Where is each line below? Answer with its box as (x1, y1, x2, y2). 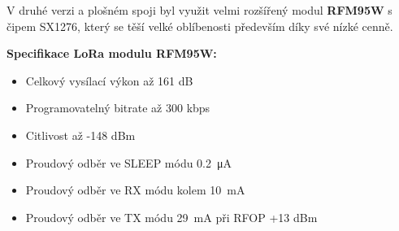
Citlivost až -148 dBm (25, 126, 136, 143)
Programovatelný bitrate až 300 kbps (25, 99, 210, 116)
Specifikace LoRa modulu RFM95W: (7, 45, 217, 62)
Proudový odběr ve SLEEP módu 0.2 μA (25, 154, 232, 171)
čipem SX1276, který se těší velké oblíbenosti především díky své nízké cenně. (7, 17, 393, 34)
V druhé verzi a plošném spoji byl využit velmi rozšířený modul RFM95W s (7, 2, 392, 18)
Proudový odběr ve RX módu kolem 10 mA (25, 181, 245, 198)
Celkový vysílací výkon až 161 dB (25, 72, 193, 89)
